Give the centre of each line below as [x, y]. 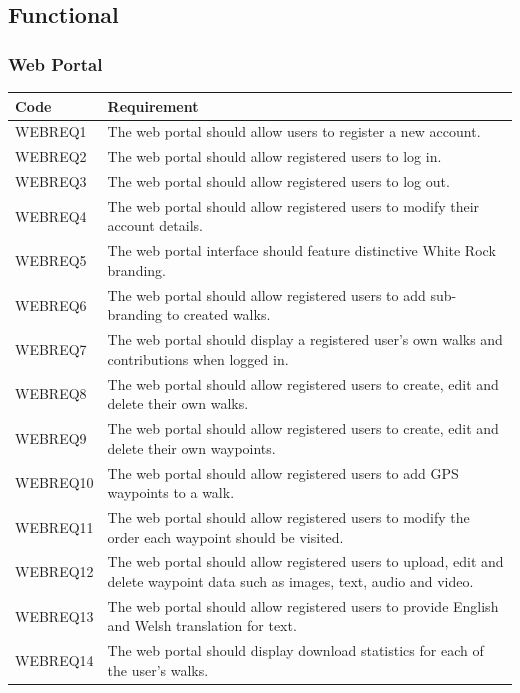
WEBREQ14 [54, 660]
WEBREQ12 [54, 571]
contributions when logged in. [198, 358]
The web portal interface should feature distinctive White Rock [301, 250]
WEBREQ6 [51, 304]
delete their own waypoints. [191, 447]
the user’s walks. [158, 669]
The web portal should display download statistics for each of [295, 650]
